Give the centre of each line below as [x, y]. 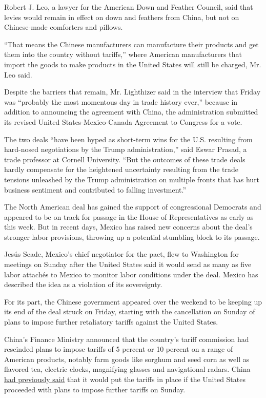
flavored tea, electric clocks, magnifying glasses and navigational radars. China [127, 369]
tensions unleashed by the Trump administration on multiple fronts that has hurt [132, 179]
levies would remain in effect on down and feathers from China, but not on [122, 17]
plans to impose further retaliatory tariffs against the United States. [111, 322]
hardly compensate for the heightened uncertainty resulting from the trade [121, 169]
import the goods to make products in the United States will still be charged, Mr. [133, 64]
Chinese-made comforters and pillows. [64, 27]
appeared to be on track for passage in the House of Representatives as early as [129, 216]
